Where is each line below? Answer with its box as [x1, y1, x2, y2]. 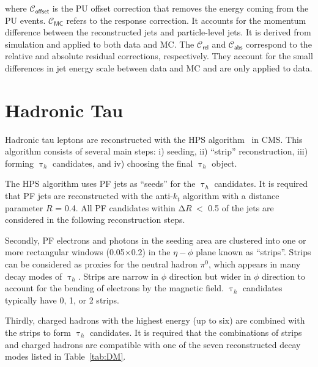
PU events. [5, 13, 46, 26]
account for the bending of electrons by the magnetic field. [5, 282, 224, 294]
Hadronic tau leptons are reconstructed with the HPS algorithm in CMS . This [5, 133, 303, 145]
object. [212, 156, 237, 169]
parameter [5, 201, 43, 214]
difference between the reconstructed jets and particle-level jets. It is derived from [5, 26, 311, 38]
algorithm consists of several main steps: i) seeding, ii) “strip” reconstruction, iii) [5, 145, 308, 158]
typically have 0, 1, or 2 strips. [5, 293, 119, 306]
